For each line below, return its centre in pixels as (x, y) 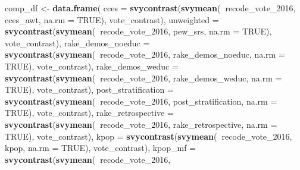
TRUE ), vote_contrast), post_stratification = (89, 89)
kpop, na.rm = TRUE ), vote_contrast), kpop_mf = (101, 148)
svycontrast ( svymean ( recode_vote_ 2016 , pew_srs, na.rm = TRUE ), (138, 31)
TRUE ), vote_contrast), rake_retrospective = (89, 113)
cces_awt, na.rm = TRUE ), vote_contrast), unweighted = (112, 19)
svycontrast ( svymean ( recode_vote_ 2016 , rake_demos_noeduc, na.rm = (145, 54)
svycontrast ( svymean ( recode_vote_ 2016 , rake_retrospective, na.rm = (141, 124)
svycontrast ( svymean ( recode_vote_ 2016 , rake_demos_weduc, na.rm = (143, 78)
